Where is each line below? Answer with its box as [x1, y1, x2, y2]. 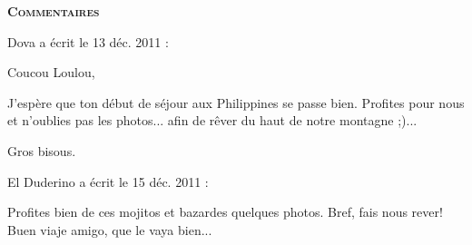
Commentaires [7, 2, 100, 20]
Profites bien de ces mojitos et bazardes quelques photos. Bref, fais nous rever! [7, 202, 443, 221]
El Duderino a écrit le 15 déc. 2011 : [7, 171, 209, 191]
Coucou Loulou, [7, 63, 95, 82]
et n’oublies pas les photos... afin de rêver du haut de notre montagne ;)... [7, 111, 418, 130]
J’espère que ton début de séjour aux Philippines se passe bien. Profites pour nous [7, 93, 465, 112]
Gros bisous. [7, 141, 76, 160]
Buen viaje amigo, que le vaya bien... [7, 220, 212, 239]
